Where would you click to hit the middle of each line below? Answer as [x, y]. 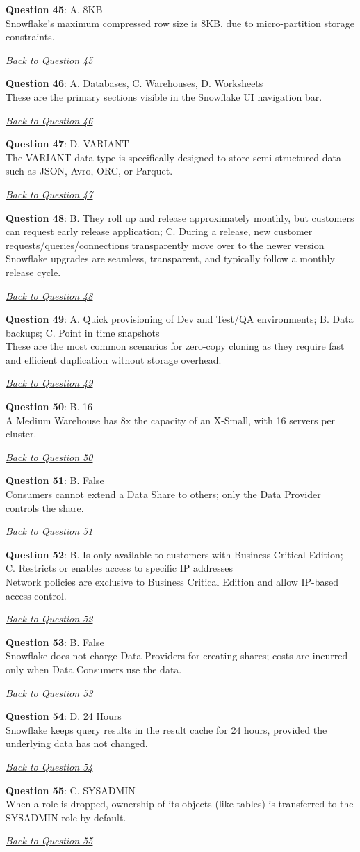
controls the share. [45, 507]
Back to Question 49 [49, 383]
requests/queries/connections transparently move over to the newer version [165, 244]
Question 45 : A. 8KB [54, 9]
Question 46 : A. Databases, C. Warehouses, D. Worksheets [134, 83]
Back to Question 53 [49, 692]
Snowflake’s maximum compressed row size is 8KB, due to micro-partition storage [180, 23]
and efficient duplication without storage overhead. [114, 359]
